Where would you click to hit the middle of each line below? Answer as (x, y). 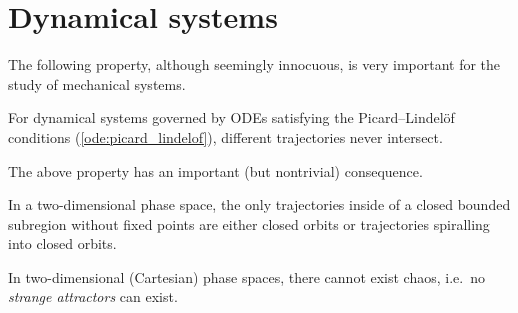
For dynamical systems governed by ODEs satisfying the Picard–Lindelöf (231, 117)
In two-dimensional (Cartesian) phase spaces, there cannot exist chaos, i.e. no (246, 276)
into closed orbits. (62, 243)
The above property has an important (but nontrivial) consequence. (215, 170)
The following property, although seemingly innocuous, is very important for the (254, 64)
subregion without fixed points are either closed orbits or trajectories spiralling (249, 223)
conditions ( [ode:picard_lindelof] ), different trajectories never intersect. (225, 136)
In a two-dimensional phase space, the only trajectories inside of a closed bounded (259, 204)
